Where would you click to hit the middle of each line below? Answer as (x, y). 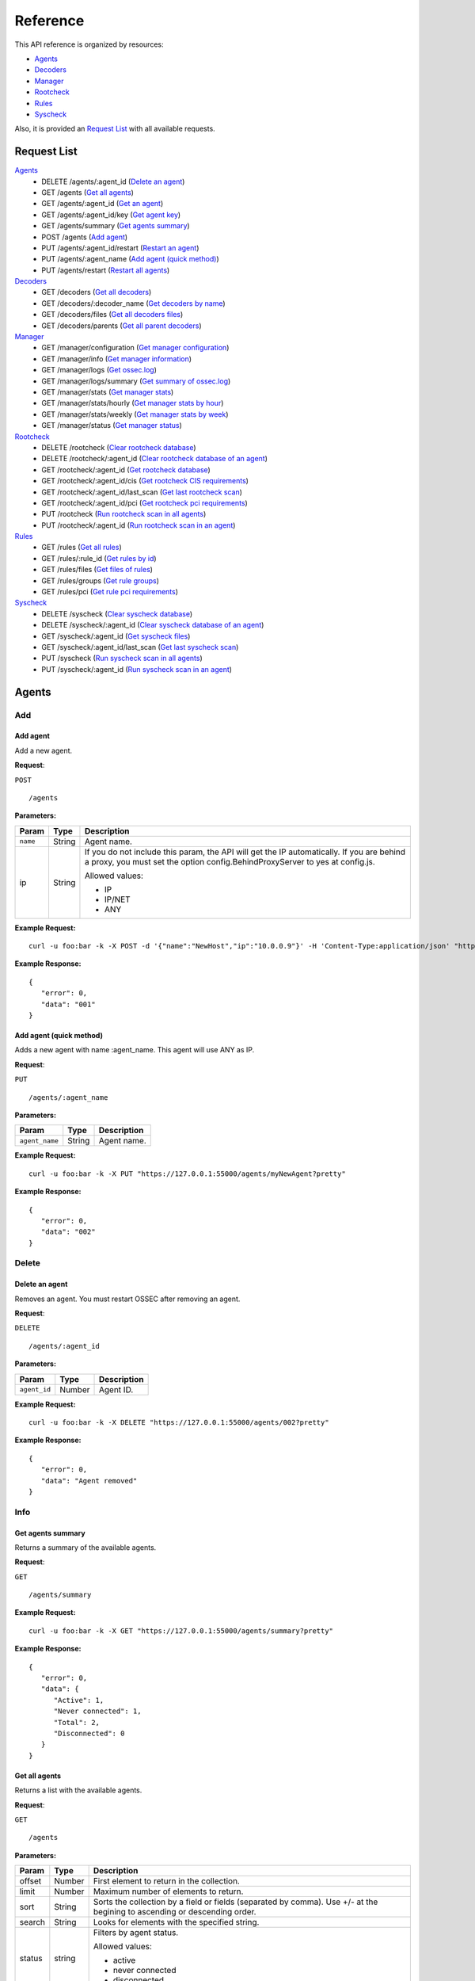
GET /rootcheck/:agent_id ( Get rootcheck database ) (126, 469)
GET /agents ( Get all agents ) (88, 192)
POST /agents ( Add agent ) (85, 237)
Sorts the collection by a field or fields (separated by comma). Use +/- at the (236, 1902)
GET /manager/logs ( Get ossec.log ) (99, 370)
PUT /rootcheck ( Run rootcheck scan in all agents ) (124, 514)
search (32, 1922)
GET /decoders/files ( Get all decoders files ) (112, 315)
